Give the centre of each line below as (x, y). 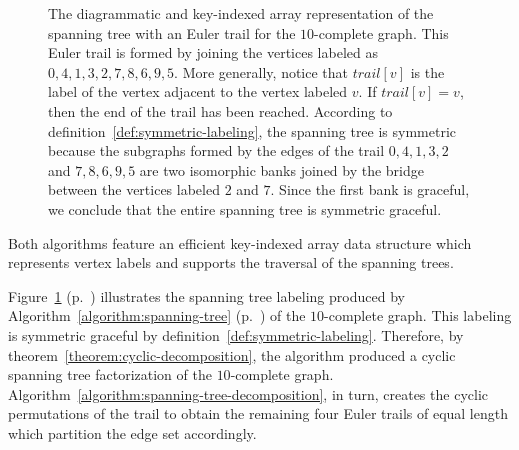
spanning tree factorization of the (110, 374)
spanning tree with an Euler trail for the (172, 32)
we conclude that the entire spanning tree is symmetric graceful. (245, 208)
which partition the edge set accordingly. (132, 432)
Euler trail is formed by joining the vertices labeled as (213, 52)
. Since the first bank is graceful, (370, 189)
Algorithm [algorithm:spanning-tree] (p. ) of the (157, 315)
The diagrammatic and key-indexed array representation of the (241, 13)
